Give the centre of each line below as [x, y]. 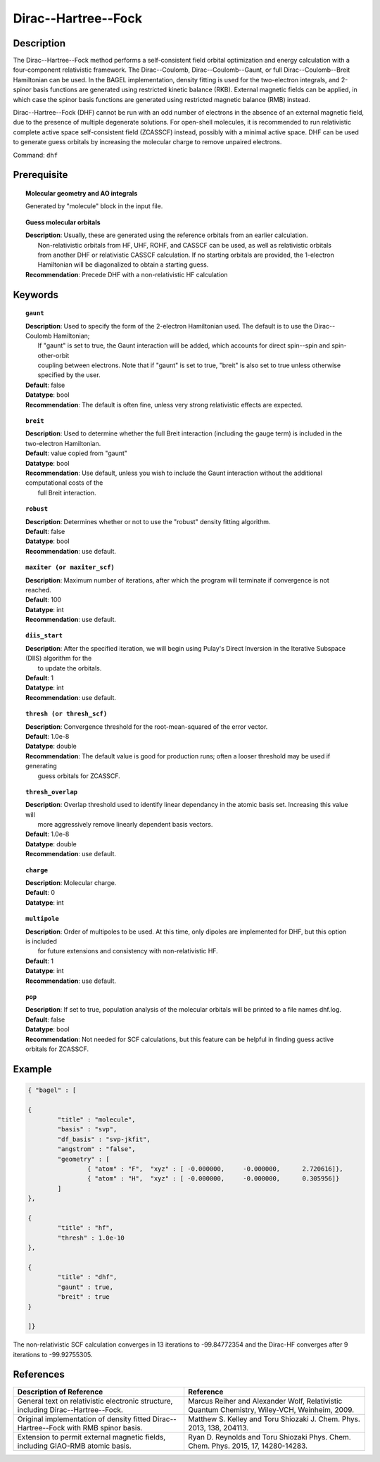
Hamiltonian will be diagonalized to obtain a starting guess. [123, 265]
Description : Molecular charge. [71, 883]
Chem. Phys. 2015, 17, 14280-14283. [248, 1446]
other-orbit [53, 355]
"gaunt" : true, [85, 1287]
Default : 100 [44, 600]
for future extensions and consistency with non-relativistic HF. [128, 951]
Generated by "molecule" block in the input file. [94, 206]
